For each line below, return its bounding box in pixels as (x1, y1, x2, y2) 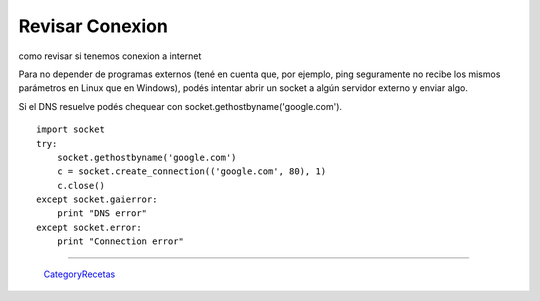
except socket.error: (36, 221, 142, 233)
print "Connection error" (56, 236, 185, 247)
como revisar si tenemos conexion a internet (18, 50, 202, 62)
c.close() (56, 180, 105, 191)
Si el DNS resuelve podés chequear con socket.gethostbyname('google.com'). (18, 100, 343, 112)
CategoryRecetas (43, 268, 116, 280)
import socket (36, 124, 105, 135)
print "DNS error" (56, 208, 148, 219)
